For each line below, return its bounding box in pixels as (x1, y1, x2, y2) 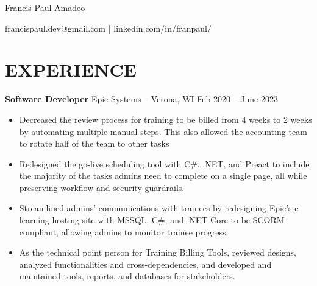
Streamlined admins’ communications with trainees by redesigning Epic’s (19, 201, 292, 214)
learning (19, 214, 49, 226)
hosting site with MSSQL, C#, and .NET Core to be (52, 214, 251, 226)
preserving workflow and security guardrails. (19, 181, 185, 194)
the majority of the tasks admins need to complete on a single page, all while (19, 169, 307, 182)
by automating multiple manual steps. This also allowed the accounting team (19, 125, 307, 138)
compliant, (19, 225, 59, 238)
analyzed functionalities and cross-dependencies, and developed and (19, 257, 272, 270)
